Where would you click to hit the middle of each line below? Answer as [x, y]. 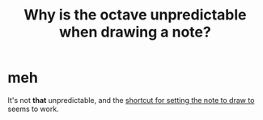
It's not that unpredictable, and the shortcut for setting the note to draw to [131, 100]
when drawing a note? [135, 32]
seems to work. [33, 109]
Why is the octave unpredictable [135, 15]
